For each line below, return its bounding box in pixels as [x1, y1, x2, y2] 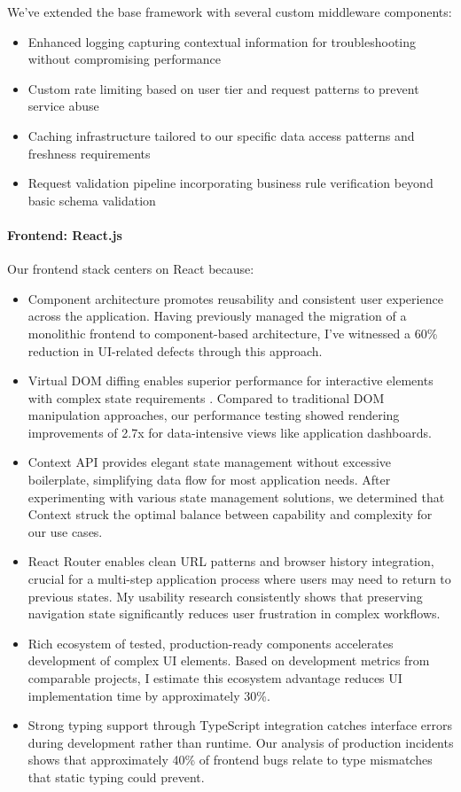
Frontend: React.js [7, 225, 122, 244]
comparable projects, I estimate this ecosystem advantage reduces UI [27, 669, 402, 687]
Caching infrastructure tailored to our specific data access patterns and [27, 126, 415, 144]
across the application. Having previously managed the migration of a [27, 307, 407, 325]
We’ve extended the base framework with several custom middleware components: [7, 3, 452, 20]
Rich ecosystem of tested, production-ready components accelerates [27, 633, 394, 652]
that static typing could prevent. [27, 767, 205, 786]
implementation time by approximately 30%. [27, 686, 270, 704]
